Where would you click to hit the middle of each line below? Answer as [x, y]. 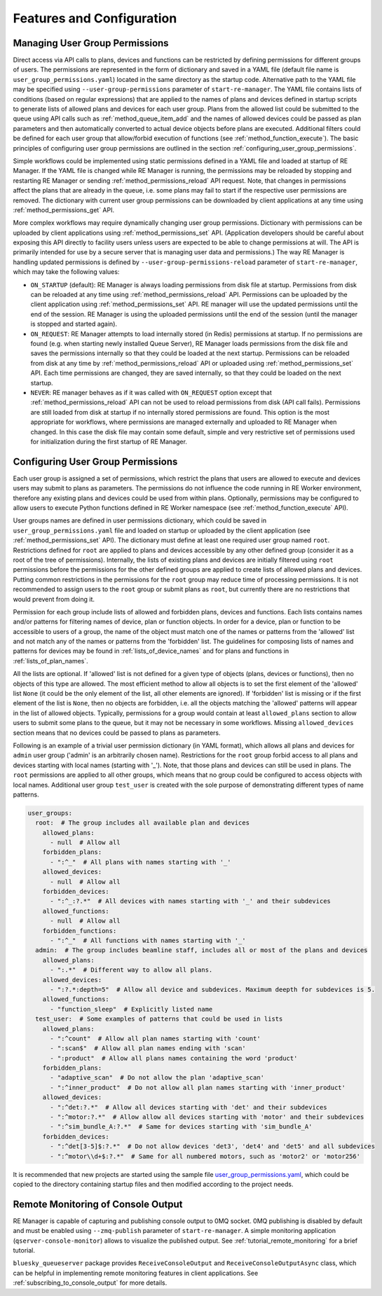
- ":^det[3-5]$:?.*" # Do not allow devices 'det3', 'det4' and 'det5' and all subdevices [212, 1146]
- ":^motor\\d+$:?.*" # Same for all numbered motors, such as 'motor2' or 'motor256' [205, 1156]
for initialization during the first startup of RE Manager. [109, 441]
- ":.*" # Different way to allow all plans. [131, 970]
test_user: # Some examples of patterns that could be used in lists [159, 1019]
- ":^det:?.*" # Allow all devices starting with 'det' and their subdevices [189, 1107]
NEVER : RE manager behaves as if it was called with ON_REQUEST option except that [151, 392]
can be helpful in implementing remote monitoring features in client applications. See [136, 1273]
